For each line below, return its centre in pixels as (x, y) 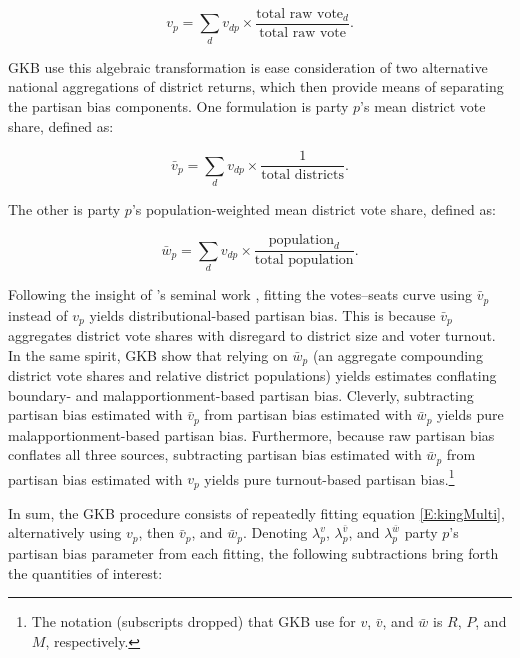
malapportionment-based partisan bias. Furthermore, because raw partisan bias (251, 434)
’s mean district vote (423, 105)
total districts (302, 175)
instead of (38, 314)
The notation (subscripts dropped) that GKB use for (193, 621)
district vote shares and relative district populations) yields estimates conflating (252, 375)
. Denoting (275, 532)
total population (304, 260)
